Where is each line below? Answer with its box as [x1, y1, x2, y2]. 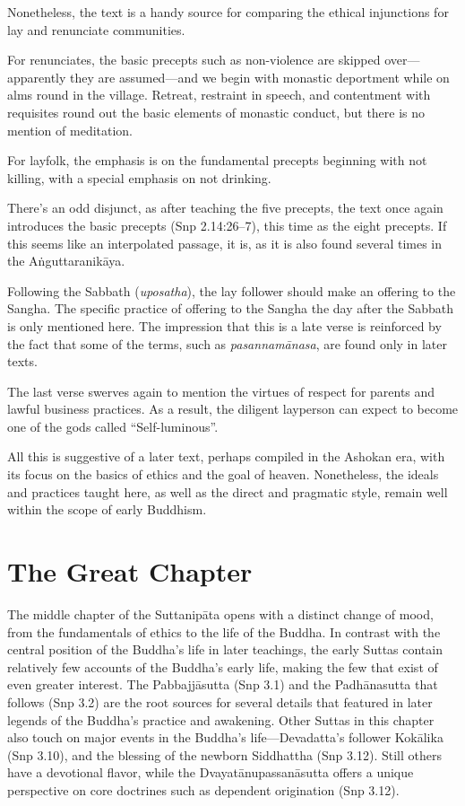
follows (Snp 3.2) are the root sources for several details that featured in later [7, 692, 433, 711]
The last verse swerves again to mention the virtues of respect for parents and [7, 381, 435, 400]
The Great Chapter [7, 553, 253, 590]
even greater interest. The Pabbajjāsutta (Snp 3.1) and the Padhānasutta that [7, 675, 438, 694]
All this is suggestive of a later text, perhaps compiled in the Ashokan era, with [7, 447, 445, 466]
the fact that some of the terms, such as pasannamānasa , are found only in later [7, 334, 447, 353]
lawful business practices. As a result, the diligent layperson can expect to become [7, 399, 459, 418]
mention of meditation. [7, 120, 133, 139]
